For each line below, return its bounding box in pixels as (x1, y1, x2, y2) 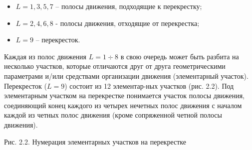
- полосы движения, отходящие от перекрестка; (55, 17, 200, 28)
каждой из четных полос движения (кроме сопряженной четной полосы (4, 110, 222, 120)
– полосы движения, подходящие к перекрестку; (55, 1, 202, 11)
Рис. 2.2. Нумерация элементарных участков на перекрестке (4, 136, 186, 147)
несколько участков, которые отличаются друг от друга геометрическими (4, 61, 226, 71)
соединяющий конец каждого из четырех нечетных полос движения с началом (4, 100, 242, 110)
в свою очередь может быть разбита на (120, 51, 239, 61)
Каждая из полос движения (4, 51, 87, 61)
